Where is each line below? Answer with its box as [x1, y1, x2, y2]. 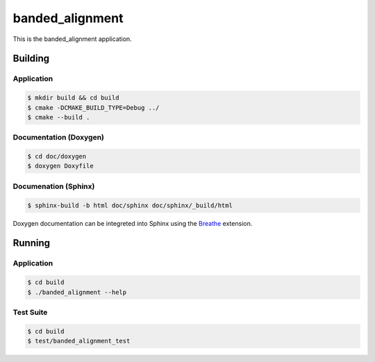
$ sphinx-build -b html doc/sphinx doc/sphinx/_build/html [27, 201, 233, 209]
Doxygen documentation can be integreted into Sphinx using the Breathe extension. [12, 219, 253, 227]
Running [12, 237, 51, 249]
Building [12, 53, 50, 65]
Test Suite [12, 307, 48, 317]
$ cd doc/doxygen [27, 153, 87, 161]
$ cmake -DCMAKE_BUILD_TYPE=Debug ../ [27, 104, 160, 111]
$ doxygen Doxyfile [27, 162, 94, 170]
